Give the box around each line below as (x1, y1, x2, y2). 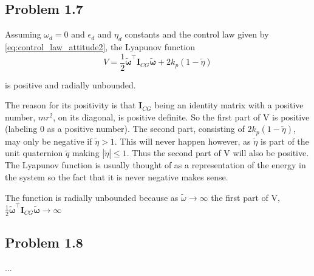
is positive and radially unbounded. (5, 78, 136, 91)
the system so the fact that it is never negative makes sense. (5, 171, 228, 183)
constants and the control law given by (125, 28, 269, 41)
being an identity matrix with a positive (154, 99, 304, 111)
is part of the (260, 134, 309, 147)
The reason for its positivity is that (5, 99, 136, 111)
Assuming (5, 28, 41, 41)
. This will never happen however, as (114, 134, 251, 147)
